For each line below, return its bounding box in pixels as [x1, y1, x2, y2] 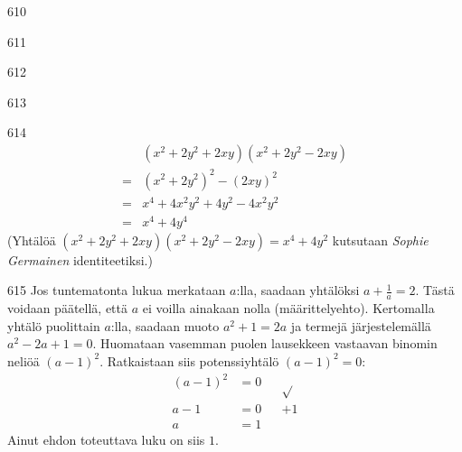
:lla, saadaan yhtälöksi [236, 281, 360, 300]
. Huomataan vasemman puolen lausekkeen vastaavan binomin [92, 334, 438, 353]
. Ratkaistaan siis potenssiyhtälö [99, 351, 279, 370]
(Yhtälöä [7, 230, 56, 249]
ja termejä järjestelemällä [290, 316, 431, 335]
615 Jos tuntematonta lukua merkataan [7, 281, 226, 300]
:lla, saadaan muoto [110, 316, 220, 335]
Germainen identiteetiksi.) [7, 250, 153, 269]
